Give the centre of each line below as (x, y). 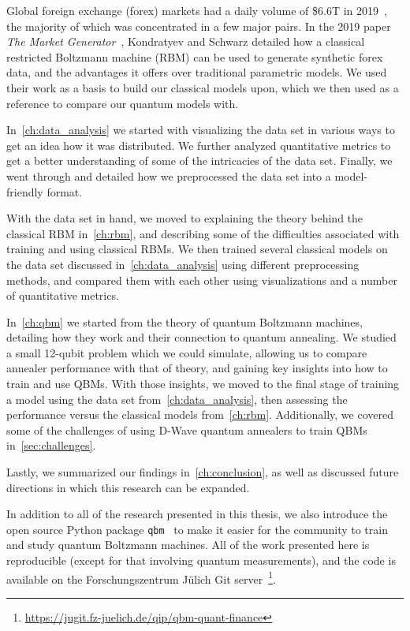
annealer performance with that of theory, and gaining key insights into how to (197, 368)
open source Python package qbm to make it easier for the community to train (197, 529)
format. (65, 191)
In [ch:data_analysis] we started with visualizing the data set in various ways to (201, 130)
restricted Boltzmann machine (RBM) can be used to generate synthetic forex (195, 56)
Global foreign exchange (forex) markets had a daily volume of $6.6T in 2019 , (197, 10)
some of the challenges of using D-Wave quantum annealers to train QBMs (187, 429)
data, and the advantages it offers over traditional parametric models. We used (197, 72)
